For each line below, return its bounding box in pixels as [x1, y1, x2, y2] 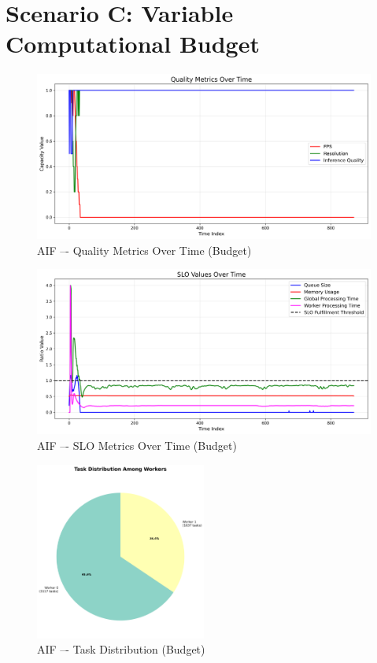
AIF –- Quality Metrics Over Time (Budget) [37, 241, 252, 258]
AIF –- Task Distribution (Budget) [37, 641, 205, 657]
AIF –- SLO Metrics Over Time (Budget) [37, 436, 237, 453]
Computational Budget [6, 28, 260, 60]
